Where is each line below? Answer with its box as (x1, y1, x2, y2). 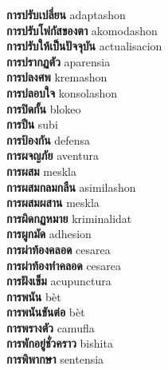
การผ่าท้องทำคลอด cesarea (6, 257, 122, 273)
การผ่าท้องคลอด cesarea (6, 241, 111, 257)
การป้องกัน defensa (6, 131, 91, 148)
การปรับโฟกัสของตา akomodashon (6, 22, 158, 38)
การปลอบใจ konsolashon (6, 84, 118, 101)
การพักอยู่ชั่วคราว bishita (6, 335, 113, 352)
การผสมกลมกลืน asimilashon (6, 178, 136, 195)
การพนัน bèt (6, 288, 61, 304)
